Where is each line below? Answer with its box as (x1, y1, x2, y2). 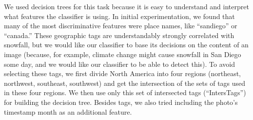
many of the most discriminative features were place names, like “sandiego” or (4, 20, 237, 31)
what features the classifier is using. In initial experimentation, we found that (4, 11, 235, 21)
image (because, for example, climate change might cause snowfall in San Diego (4, 49, 241, 59)
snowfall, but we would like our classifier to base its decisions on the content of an (4, 40, 249, 50)
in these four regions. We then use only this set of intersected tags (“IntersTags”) (4, 87, 246, 98)
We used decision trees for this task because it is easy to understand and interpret (4, 1, 249, 11)
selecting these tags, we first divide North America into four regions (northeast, (4, 68, 241, 79)
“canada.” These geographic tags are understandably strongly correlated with (4, 30, 234, 40)
